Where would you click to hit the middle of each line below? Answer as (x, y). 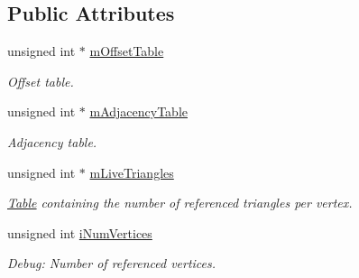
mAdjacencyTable (138, 111)
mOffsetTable (127, 51)
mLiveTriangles (132, 172)
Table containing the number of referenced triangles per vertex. (180, 203)
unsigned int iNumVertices (80, 232)
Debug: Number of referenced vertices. (112, 263)
